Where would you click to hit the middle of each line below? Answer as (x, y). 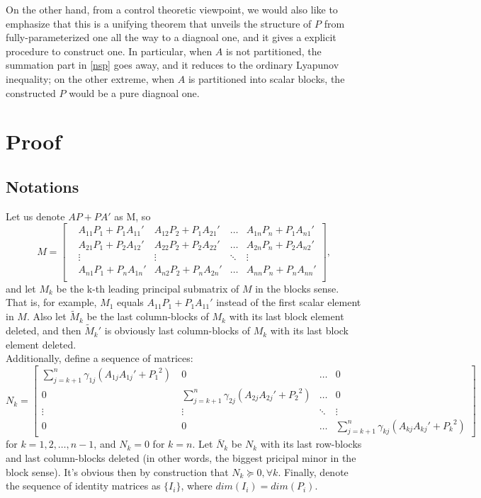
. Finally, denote (313, 471)
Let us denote (35, 216)
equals (130, 302)
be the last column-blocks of (148, 316)
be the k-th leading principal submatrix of (148, 288)
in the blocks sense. (297, 288)
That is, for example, (51, 302)
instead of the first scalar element (289, 302)
